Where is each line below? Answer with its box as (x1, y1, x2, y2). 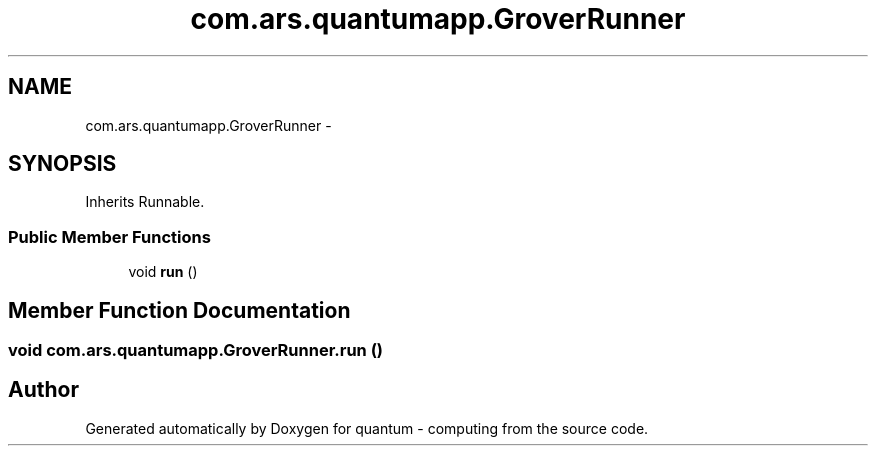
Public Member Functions (8, 226, 211, 247)
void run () (128, 263, 198, 281)
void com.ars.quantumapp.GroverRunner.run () (8, 340, 383, 361)
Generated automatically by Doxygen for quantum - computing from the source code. (85, 419, 649, 437)
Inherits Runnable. (85, 193, 205, 211)
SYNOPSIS (8, 151, 117, 177)
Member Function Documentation (8, 297, 351, 323)
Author (8, 377, 79, 403)
